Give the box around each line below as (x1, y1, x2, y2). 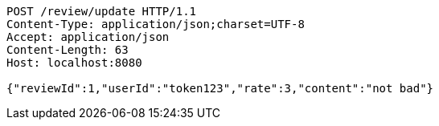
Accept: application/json (6, 30, 170, 43)
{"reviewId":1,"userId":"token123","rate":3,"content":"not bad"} (6, 82, 434, 95)
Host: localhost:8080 (6, 56, 142, 69)
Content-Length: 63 (6, 43, 129, 56)
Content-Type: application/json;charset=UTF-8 (6, 18, 305, 30)
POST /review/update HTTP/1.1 (6, 5, 197, 18)
